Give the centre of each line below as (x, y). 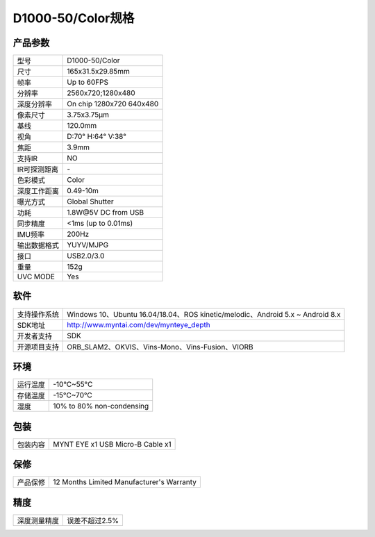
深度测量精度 (38, 520)
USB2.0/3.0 (86, 256)
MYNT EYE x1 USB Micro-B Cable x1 (112, 444)
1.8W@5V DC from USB (106, 213)
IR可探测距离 (38, 170)
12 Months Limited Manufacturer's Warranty (125, 482)
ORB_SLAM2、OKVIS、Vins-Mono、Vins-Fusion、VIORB (160, 347)
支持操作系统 (38, 314)
